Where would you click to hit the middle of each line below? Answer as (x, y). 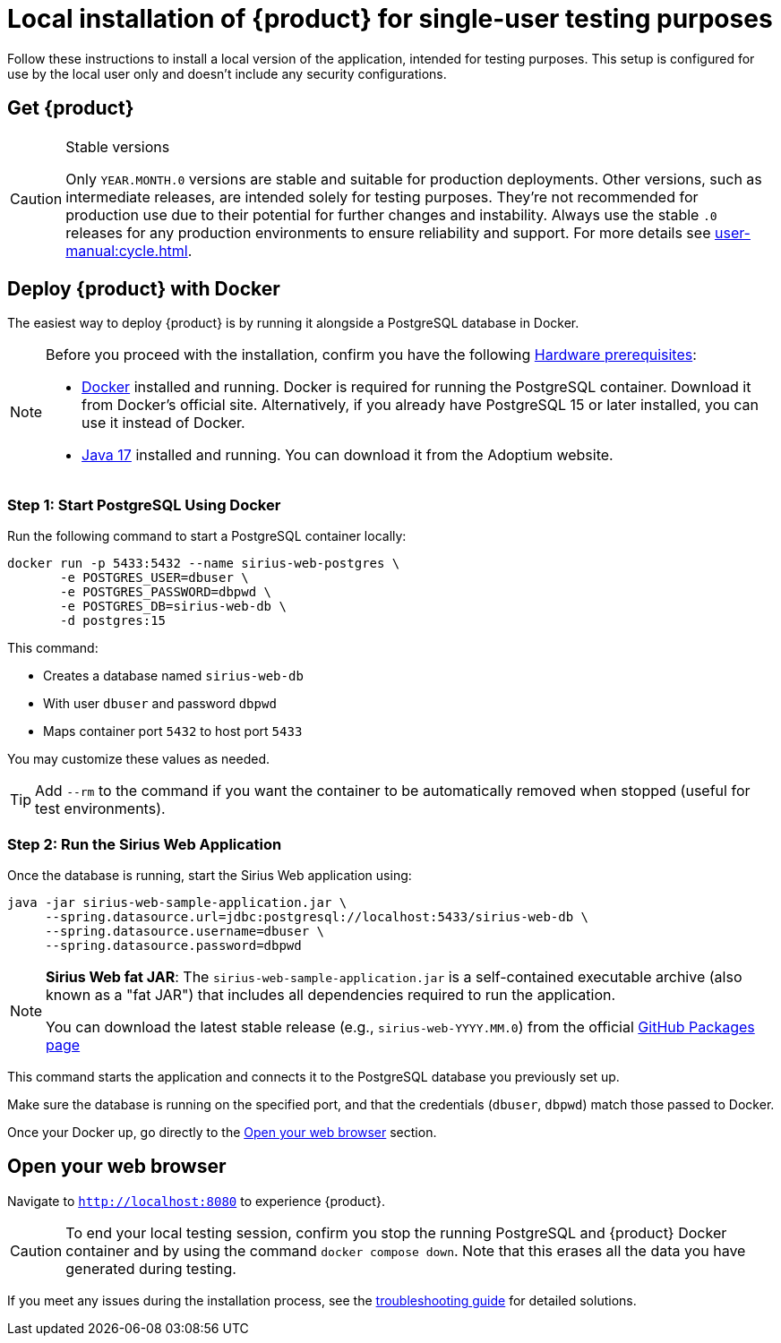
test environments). (100, 809)
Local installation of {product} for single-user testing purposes (390, 19)
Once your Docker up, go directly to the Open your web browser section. (222, 1132)
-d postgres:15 (113, 621)
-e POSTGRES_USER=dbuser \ (154, 578)
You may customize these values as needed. (139, 759)
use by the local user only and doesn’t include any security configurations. (227, 73)
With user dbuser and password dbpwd (160, 704)
